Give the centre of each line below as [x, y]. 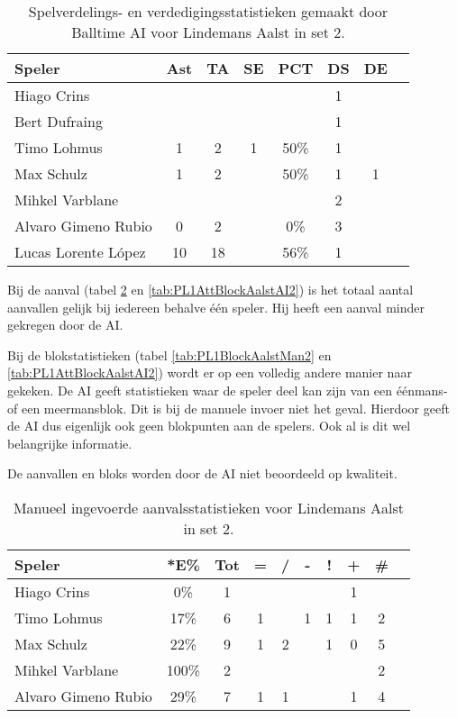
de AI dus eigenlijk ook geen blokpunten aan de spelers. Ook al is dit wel [209, 426]
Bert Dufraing [59, 121]
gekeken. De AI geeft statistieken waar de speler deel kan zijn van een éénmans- [228, 390]
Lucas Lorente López [80, 252]
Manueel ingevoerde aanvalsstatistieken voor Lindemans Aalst [209, 507]
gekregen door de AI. [65, 325]
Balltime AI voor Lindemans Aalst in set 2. [208, 32]
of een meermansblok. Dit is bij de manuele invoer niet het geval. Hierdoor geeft [228, 408]
